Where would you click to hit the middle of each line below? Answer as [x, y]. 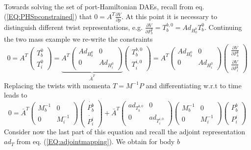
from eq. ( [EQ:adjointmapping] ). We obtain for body [96, 141]
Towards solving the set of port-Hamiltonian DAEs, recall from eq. [104, 6]
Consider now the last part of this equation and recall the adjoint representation [125, 132]
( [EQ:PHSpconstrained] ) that [48, 16]
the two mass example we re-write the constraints [78, 39]
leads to [16, 95]
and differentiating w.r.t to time [194, 85]
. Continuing [223, 27]
